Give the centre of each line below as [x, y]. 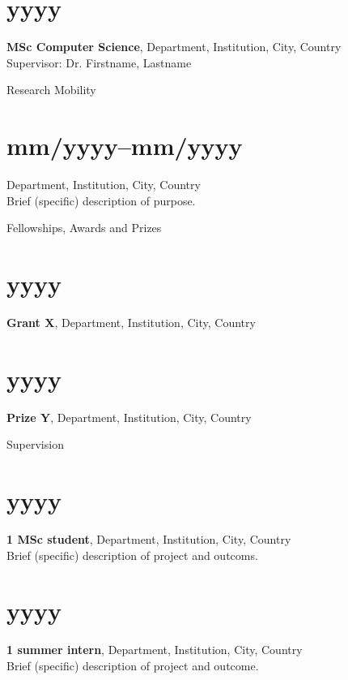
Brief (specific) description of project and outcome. [133, 665]
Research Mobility [51, 90]
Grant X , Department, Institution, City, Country [131, 322]
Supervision [35, 444]
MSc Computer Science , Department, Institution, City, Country [174, 47]
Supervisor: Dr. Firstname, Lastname [99, 62]
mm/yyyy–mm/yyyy [125, 146]
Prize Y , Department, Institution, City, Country [129, 417]
